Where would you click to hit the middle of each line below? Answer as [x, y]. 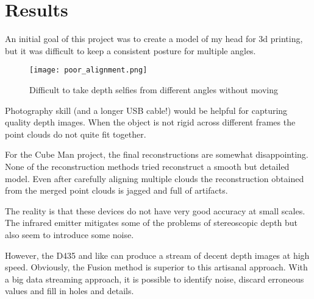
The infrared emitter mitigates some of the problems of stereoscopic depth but [152, 223]
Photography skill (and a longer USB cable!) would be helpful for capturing [146, 110]
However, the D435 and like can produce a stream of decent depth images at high [157, 255]
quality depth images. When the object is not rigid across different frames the [150, 122]
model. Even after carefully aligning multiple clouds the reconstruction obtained [155, 178]
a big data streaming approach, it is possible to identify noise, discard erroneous [155, 279]
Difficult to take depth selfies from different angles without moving [154, 89]
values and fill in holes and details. [70, 291]
